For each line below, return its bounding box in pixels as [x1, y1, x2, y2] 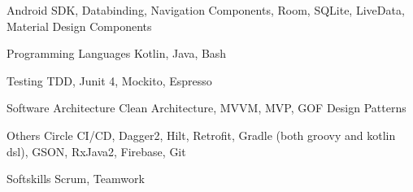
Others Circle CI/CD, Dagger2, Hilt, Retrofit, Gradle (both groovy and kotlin [7, 126, 396, 143]
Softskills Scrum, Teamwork [7, 170, 145, 187]
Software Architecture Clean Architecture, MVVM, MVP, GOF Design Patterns [7, 99, 406, 116]
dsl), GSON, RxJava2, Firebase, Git [7, 142, 186, 159]
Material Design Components [7, 17, 152, 34]
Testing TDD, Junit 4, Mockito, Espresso [7, 72, 212, 89]
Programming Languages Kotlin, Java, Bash [7, 45, 227, 62]
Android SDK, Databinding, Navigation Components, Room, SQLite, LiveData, [7, 2, 405, 18]
